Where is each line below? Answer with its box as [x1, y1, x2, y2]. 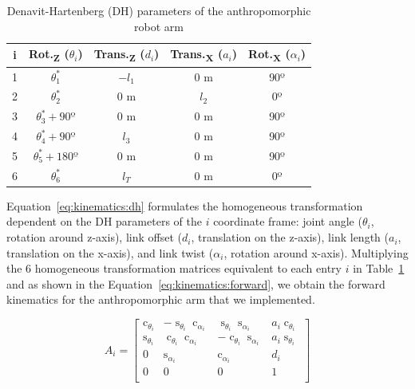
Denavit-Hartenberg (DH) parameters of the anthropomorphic [6, 2, 311, 18]
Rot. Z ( [29, 45, 69, 64]
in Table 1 [353, 260, 405, 277]
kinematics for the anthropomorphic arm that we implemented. [6, 291, 315, 308]
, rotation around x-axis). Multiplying [223, 244, 409, 261]
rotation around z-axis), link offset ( [6, 229, 182, 246]
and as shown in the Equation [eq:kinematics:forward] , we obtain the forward [6, 275, 385, 292]
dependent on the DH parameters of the [6, 213, 202, 230]
